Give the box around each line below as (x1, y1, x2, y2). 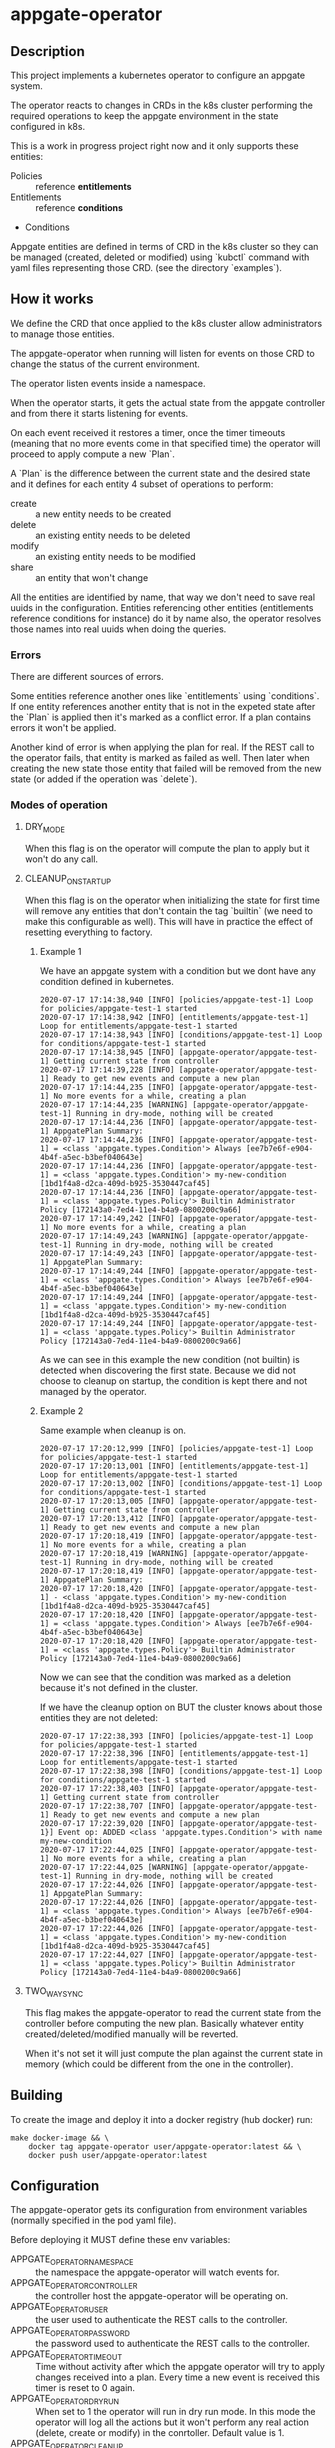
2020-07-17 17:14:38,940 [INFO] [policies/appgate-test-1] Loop (39, 995, 314, 1005)
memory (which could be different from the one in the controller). (24, 2058, 294, 2070)
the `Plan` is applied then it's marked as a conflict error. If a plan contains (10, 711, 312, 723)
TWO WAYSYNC (24, 1985, 83, 1999)
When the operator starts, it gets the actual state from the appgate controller (10, 396, 326, 408)
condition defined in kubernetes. (39, 976, 175, 987)
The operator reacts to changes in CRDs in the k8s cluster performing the (10, 99, 313, 111)
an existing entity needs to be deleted (35, 529, 191, 541)
